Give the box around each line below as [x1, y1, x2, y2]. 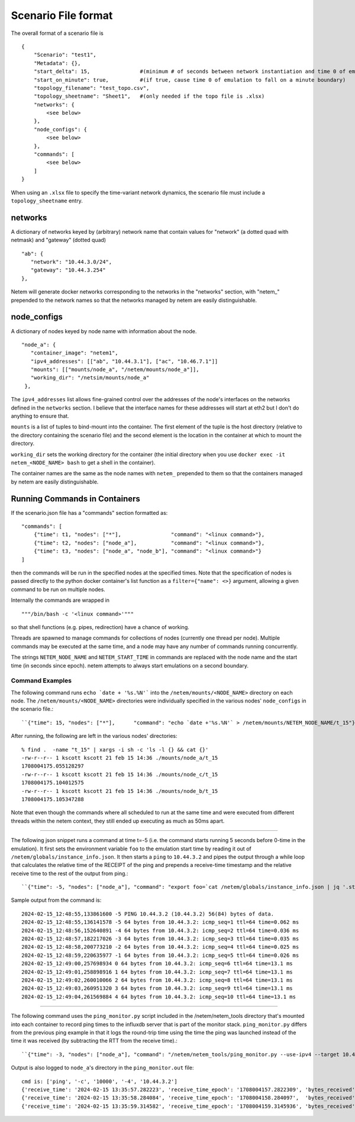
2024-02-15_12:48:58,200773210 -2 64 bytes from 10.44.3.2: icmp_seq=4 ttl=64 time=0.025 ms [21, 944, 299, 950]
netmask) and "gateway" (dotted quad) [11, 237, 106, 244]
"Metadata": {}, [33, 60, 81, 66]
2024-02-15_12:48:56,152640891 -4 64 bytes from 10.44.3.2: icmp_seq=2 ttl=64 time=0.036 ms [21, 927, 299, 934]
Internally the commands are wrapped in [11, 597, 109, 604]
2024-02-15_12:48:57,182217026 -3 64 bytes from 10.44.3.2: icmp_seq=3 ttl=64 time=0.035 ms [21, 936, 299, 942]
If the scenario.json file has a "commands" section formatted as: [11, 509, 168, 516]
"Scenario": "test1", [33, 51, 97, 59]
